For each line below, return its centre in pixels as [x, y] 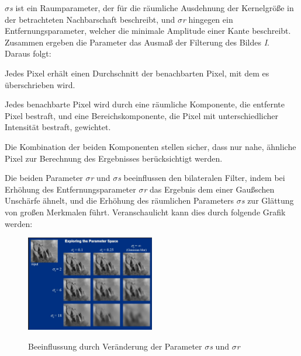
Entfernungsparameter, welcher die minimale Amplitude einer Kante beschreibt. [148, 31]
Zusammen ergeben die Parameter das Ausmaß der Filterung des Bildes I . [137, 42]
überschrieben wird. [40, 84]
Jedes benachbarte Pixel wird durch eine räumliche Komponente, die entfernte [145, 104]
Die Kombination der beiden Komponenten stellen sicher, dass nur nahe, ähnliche [150, 146]
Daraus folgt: [28, 53]
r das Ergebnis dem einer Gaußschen [209, 189]
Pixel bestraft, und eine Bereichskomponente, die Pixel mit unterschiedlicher [142, 115]
